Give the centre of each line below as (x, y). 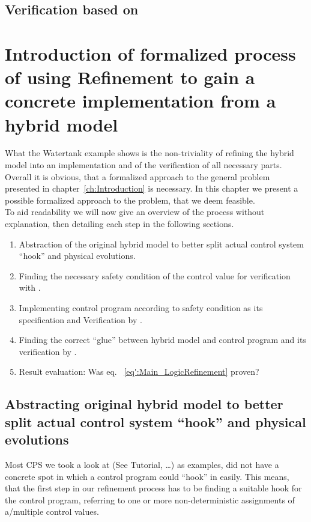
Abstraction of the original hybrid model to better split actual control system (161, 244)
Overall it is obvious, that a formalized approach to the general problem (137, 176)
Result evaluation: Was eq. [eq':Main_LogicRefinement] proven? (139, 372)
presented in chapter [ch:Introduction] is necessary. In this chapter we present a (152, 188)
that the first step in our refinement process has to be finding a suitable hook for (153, 488)
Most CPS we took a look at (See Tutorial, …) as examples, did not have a (142, 464)
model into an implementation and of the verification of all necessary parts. (143, 165)
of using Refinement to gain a (130, 77)
